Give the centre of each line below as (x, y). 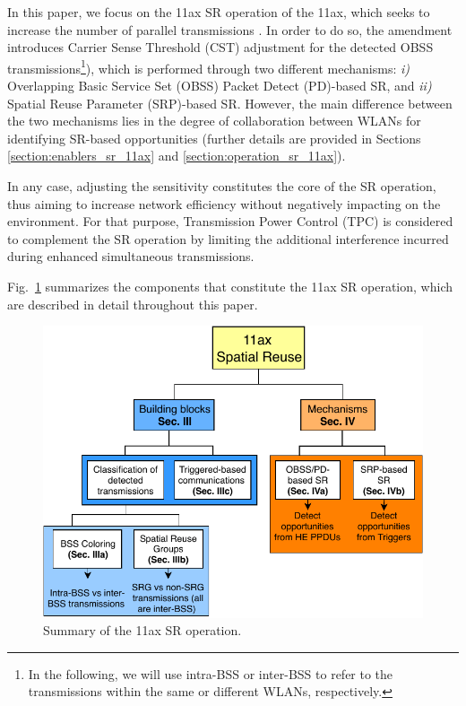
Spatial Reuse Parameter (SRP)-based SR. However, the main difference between (230, 103)
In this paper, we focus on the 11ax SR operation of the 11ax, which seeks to (219, 12)
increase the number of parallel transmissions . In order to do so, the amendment (230, 29)
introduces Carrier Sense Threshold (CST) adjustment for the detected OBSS (220, 47)
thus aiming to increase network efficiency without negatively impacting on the (224, 203)
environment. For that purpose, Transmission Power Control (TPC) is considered (230, 221)
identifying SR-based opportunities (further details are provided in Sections (214, 138)
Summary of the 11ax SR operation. (142, 630)
